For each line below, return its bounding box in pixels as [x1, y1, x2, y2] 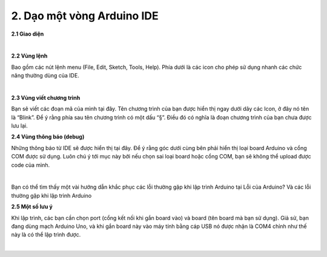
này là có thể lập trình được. [11, 231, 81, 238]
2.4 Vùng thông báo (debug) [11, 133, 85, 140]
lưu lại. [11, 122, 28, 129]
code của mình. [11, 161, 50, 169]
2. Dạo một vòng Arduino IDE [11, 9, 159, 22]
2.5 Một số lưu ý [11, 203, 53, 210]
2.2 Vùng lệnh [11, 52, 48, 60]
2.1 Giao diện [11, 30, 44, 37]
